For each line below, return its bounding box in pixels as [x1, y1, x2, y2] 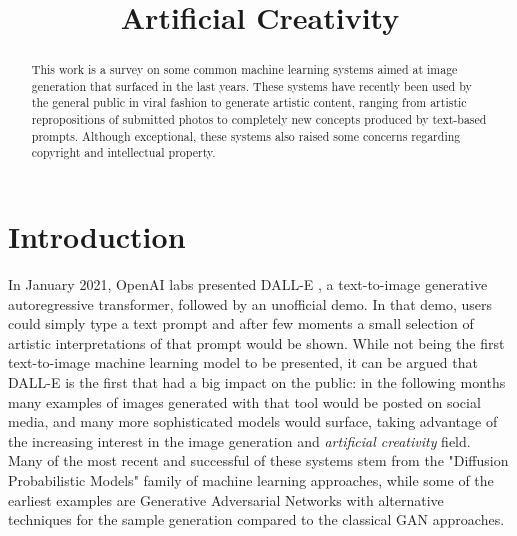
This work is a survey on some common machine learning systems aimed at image [31, 61, 458, 78]
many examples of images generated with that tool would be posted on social [8, 391, 481, 412]
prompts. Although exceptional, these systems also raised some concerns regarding [31, 127, 461, 144]
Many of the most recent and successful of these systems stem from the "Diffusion [8, 450, 509, 471]
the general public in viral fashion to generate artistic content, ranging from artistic [31, 94, 467, 111]
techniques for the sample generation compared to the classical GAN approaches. [8, 509, 505, 530]
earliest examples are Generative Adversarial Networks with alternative [8, 489, 444, 510]
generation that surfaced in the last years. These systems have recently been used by [31, 77, 472, 94]
